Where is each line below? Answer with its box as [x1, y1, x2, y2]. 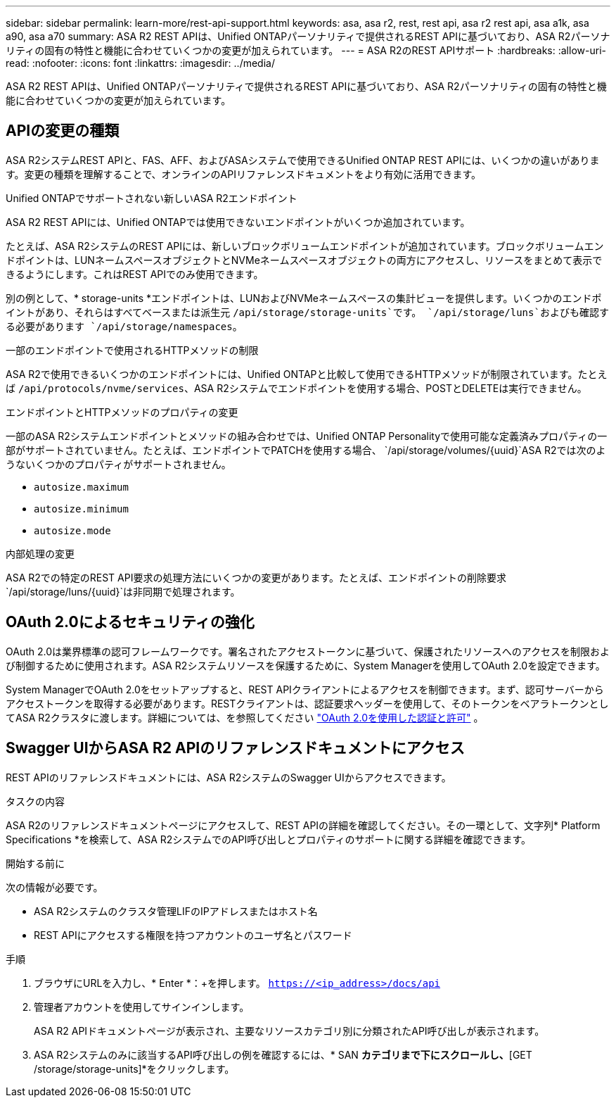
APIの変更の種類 [6, 122, 120, 140]
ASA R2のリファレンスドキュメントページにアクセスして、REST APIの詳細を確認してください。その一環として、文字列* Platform [6, 819, 601, 831]
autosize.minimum [34, 503, 129, 515]
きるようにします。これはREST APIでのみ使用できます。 [6, 267, 264, 280]
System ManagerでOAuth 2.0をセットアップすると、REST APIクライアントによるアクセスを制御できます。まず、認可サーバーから [6, 683, 604, 695]
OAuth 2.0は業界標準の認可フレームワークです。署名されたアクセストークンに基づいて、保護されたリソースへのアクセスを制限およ [6, 645, 610, 657]
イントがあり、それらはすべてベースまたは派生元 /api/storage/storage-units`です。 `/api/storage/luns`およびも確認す [6, 305, 609, 318]
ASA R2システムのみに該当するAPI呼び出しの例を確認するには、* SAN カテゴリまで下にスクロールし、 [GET [34, 1048, 532, 1061]
